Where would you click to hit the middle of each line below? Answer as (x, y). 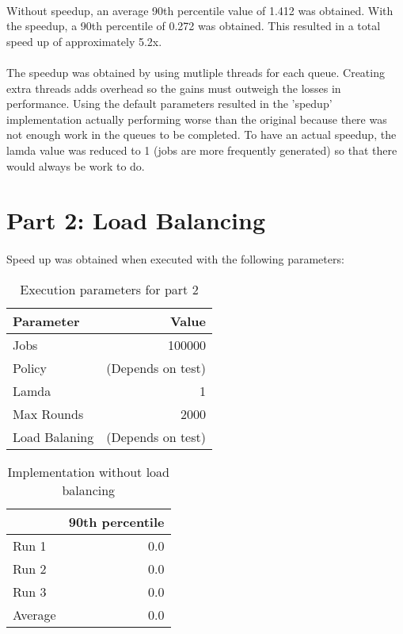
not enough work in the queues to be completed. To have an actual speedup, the (201, 134)
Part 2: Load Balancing (136, 220)
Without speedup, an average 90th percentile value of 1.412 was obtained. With (200, 10)
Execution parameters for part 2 (109, 289)
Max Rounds (48, 413)
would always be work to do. (76, 165)
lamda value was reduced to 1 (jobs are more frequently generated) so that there (202, 150)
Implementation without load (88, 471)
